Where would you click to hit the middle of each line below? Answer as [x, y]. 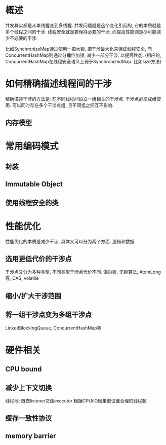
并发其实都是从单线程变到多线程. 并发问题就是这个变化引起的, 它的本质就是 [83, 25]
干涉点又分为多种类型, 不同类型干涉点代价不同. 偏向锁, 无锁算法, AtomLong [83, 272]
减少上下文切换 [29, 387]
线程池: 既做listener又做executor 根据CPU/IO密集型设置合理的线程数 [76, 400]
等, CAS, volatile [22, 278]
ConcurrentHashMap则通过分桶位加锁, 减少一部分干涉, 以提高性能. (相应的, [83, 55]
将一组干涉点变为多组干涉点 [49, 315]
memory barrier [31, 436]
